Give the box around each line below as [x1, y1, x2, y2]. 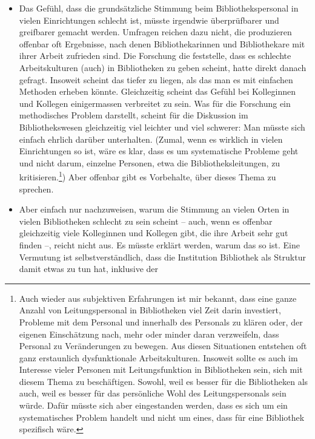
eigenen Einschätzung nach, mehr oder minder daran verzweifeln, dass [19, 327, 279, 340]
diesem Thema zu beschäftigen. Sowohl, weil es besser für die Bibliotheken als [19, 375, 308, 387]
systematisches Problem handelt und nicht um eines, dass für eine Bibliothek [19, 410, 305, 423]
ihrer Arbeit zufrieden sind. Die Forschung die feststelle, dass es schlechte [19, 49, 291, 62]
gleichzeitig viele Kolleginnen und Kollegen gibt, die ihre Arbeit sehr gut [19, 226, 288, 239]
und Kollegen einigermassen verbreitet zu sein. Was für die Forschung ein [19, 97, 291, 109]
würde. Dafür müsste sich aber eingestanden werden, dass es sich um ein [19, 399, 288, 412]
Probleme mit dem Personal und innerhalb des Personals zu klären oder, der [19, 315, 303, 328]
